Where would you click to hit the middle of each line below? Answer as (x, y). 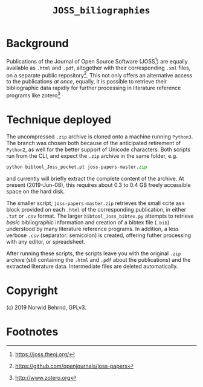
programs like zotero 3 (33, 95)
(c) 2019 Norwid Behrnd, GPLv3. (46, 307)
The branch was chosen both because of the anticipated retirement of (94, 143)
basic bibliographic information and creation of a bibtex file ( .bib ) (88, 222)
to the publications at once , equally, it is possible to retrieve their (87, 82)
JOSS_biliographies (101, 11)
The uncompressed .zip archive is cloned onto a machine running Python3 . (100, 136)
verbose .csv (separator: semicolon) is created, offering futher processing (99, 235)
